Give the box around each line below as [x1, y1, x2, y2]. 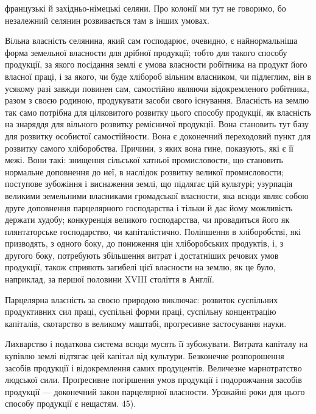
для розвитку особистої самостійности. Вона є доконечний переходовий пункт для [5, 129, 311, 142]
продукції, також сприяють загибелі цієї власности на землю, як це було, [5, 261, 276, 273]
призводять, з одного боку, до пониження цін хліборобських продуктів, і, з [5, 237, 284, 250]
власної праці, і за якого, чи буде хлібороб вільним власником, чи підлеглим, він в [5, 69, 312, 82]
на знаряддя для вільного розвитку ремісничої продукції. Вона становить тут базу [5, 118, 309, 130]
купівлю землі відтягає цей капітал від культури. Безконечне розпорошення [5, 349, 284, 362]
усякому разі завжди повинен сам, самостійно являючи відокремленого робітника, [5, 82, 309, 94]
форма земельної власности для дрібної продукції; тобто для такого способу [5, 46, 287, 58]
